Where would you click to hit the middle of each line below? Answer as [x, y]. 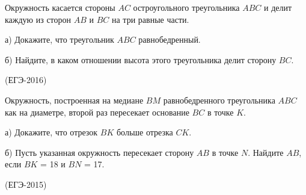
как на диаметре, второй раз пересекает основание [97, 112]
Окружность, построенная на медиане [74, 100]
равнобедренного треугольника [219, 100]
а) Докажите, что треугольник [60, 39]
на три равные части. [151, 19]
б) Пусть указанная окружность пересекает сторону [99, 152]
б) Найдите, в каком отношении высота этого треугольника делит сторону [141, 59]
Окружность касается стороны [60, 7]
